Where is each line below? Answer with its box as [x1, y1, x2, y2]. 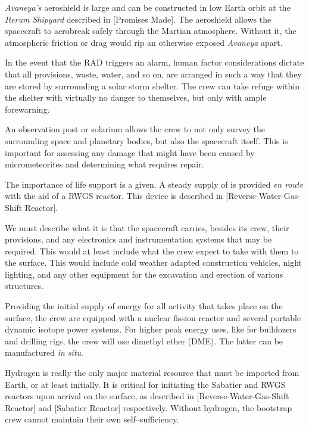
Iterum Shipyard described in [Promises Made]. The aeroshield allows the [5, 13, 271, 25]
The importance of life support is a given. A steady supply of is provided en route [5, 178, 304, 190]
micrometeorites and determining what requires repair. [5, 158, 204, 170]
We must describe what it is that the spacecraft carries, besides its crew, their [5, 221, 289, 234]
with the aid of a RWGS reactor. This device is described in [5, 189, 223, 202]
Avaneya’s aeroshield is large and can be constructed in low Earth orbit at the [5, 1, 291, 13]
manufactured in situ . [5, 346, 83, 359]
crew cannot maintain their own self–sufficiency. [5, 413, 179, 425]
